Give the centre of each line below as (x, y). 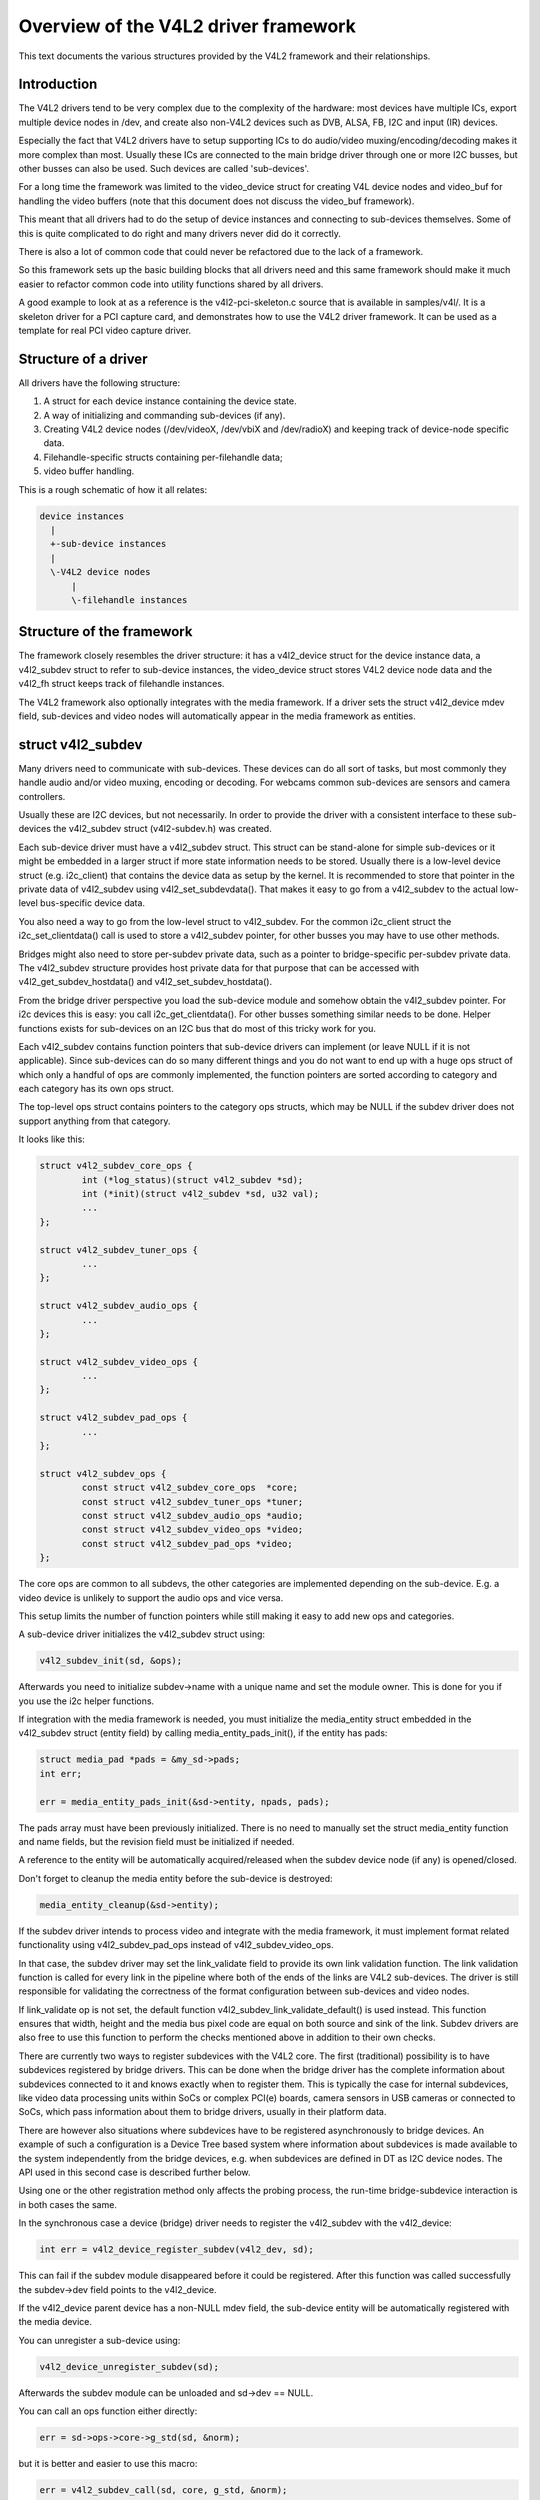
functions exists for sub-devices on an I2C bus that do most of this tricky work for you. (197, 1028)
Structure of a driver (83, 358)
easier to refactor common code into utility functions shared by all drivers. (171, 284)
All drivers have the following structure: (99, 382)
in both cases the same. (67, 2204)
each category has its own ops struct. (96, 1089)
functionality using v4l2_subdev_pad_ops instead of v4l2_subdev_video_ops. (176, 1945)
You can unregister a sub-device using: (99, 2340)
